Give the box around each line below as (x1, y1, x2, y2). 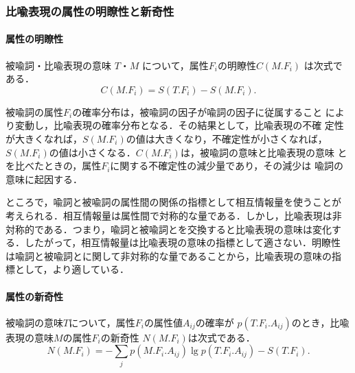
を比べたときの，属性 (5, 158, 102, 173)
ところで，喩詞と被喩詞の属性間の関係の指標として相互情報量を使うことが (5, 195, 342, 209)
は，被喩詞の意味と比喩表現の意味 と (180, 145, 347, 159)
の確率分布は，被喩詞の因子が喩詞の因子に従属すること (72, 104, 323, 119)
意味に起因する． (5, 171, 82, 186)
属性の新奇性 (5, 289, 63, 303)
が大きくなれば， (5, 132, 82, 146)
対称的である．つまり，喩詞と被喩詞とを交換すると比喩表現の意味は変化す (5, 221, 341, 236)
